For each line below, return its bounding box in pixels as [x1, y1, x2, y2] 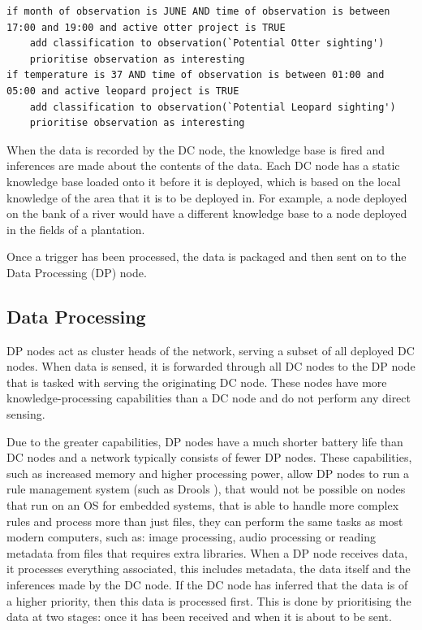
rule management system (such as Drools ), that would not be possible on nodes [6, 480, 406, 497]
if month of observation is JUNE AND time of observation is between [6, 6, 390, 17]
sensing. [6, 406, 45, 423]
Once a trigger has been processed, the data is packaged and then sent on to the [6, 248, 407, 265]
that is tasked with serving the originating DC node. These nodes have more [6, 373, 387, 390]
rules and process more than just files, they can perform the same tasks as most [6, 512, 403, 529]
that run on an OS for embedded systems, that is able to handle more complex [6, 497, 399, 514]
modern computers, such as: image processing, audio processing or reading [6, 528, 376, 545]
